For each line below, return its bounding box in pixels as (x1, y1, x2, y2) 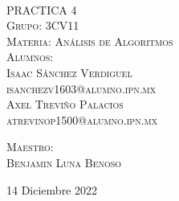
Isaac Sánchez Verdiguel (6, 64, 132, 80)
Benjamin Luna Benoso (6, 154, 122, 170)
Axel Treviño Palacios (6, 96, 124, 113)
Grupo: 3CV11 (6, 17, 79, 34)
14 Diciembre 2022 (6, 181, 97, 198)
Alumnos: (6, 48, 54, 65)
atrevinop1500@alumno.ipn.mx (6, 111, 158, 128)
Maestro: (6, 138, 54, 155)
